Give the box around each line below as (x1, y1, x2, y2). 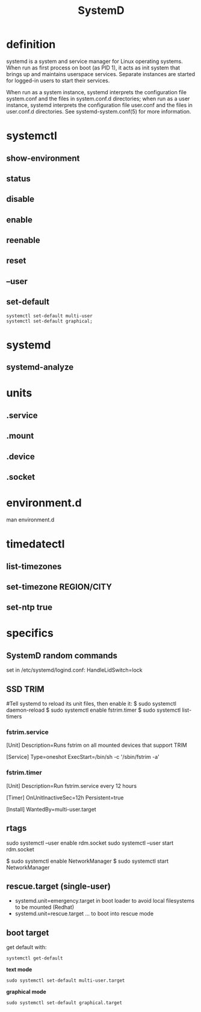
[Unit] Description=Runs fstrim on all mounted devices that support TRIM (6, 741, 188, 749)
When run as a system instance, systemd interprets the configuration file (6, 88, 187, 95)
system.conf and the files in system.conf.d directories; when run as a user (6, 95, 190, 102)
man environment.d (6, 516, 55, 523)
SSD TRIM (6, 684, 45, 694)
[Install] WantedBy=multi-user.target (6, 805, 96, 813)
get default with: (6, 944, 47, 951)
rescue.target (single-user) (6, 881, 111, 891)
